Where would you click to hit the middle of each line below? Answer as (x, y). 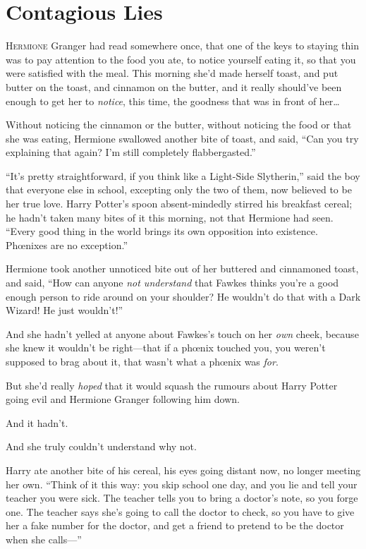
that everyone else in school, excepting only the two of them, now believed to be (179, 189)
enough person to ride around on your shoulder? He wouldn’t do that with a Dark (183, 296)
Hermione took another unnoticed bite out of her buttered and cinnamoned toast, (182, 269)
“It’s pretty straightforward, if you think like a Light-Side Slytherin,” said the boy (183, 175)
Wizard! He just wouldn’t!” (65, 310)
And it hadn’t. (37, 422)
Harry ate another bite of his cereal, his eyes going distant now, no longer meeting (183, 470)
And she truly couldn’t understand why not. (101, 446)
